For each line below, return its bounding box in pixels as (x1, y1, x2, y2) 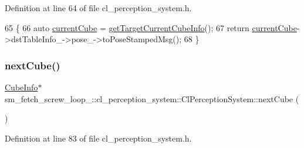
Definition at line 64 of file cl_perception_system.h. (5, 2, 192, 14)
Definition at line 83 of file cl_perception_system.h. (5, 132, 192, 144)
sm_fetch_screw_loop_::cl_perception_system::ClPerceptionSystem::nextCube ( (5, 92, 299, 105)
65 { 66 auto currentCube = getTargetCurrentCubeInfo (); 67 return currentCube (5, 21, 297, 33)
